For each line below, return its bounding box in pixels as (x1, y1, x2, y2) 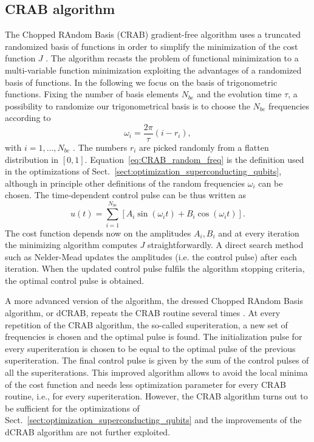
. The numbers (73, 141, 128, 154)
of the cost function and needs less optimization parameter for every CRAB (5, 378, 286, 390)
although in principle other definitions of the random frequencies (5, 176, 245, 189)
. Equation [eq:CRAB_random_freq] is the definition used (84, 153, 304, 165)
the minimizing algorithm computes (5, 238, 137, 251)
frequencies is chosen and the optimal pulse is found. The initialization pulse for (5, 330, 302, 343)
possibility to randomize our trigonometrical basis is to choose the (5, 99, 250, 112)
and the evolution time (197, 88, 282, 100)
